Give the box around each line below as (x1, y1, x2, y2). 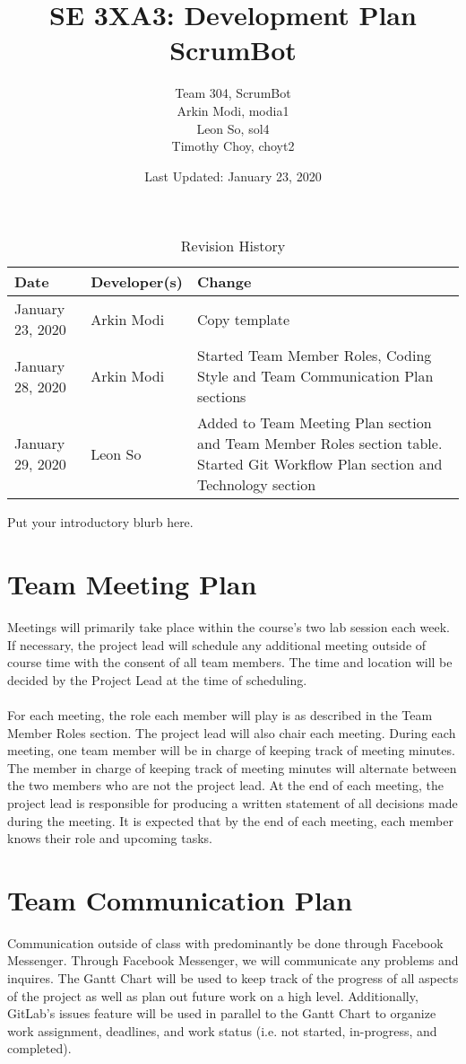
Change (197, 271, 252, 293)
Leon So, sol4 (196, 119, 270, 137)
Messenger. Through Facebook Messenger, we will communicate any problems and (7, 951, 459, 970)
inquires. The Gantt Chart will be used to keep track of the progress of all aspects (7, 969, 459, 988)
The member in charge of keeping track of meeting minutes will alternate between (7, 758, 457, 777)
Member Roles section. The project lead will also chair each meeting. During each (7, 723, 456, 742)
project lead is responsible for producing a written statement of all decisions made (7, 793, 458, 812)
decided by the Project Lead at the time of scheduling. (7, 670, 307, 689)
